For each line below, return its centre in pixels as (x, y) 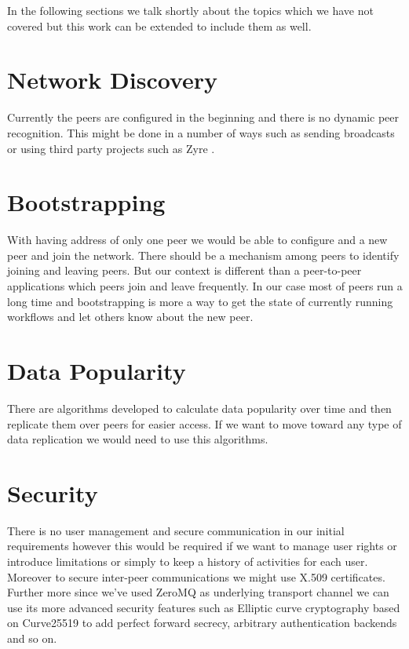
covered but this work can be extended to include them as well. (159, 26)
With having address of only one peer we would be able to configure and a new (197, 240)
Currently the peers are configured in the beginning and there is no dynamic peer (203, 117)
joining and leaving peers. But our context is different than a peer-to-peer (184, 270)
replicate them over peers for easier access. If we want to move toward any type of (204, 423)
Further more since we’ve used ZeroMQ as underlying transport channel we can (198, 592)
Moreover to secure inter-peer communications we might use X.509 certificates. (196, 576)
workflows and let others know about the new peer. (130, 317)
